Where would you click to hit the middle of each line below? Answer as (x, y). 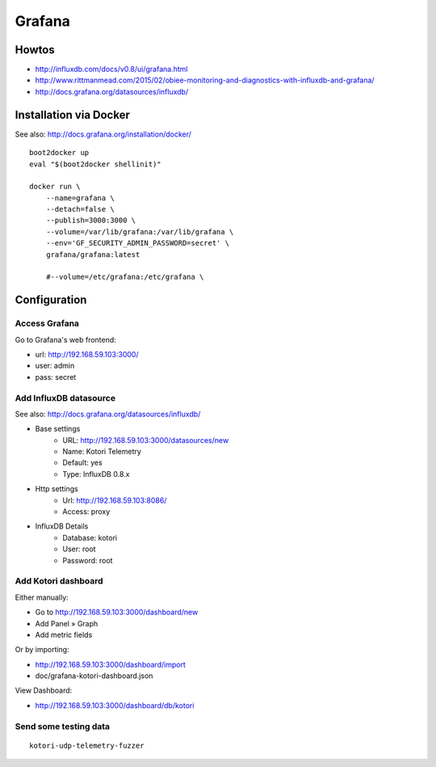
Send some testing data (63, 726)
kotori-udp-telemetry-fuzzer (87, 745)
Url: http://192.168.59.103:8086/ (115, 500)
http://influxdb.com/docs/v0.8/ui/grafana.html (111, 70)
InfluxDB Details (62, 526)
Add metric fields (64, 634)
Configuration (51, 300)
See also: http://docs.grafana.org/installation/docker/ (103, 134)
